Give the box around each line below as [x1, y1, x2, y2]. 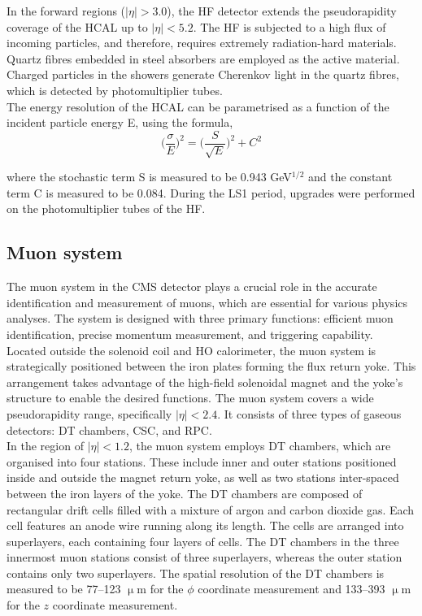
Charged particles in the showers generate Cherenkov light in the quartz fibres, [7, 66, 399, 83]
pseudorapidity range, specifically [7, 405, 172, 422]
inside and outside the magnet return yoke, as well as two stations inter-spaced [7, 469, 399, 486]
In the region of [7, 437, 84, 454]
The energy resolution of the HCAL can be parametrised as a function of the [7, 98, 389, 115]
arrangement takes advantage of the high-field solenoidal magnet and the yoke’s [7, 373, 403, 390]
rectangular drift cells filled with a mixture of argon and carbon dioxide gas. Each [7, 501, 415, 518]
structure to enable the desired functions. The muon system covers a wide [7, 389, 374, 406]
